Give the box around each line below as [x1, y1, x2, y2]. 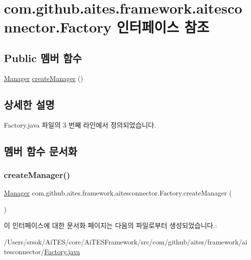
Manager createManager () [4, 73, 83, 83]
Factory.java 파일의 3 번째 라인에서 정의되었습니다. [4, 119, 157, 130]
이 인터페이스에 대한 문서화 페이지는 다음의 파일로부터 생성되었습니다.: [4, 220, 217, 230]
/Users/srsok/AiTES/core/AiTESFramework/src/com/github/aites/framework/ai [4, 236, 248, 246]
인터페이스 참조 [116, 17, 209, 37]
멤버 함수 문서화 [4, 143, 78, 158]
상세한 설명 [4, 97, 55, 112]
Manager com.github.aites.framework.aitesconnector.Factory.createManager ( [4, 188, 232, 198]
